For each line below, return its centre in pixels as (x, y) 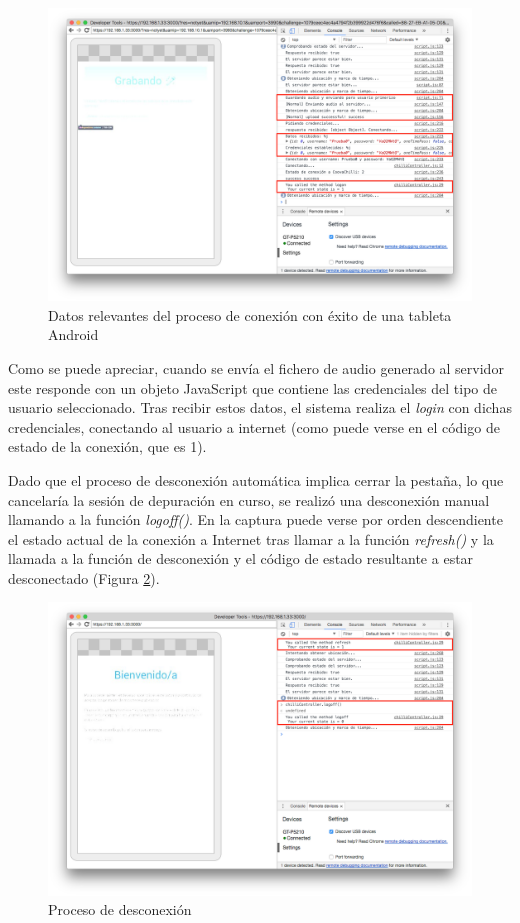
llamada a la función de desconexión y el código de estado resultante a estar (241, 558)
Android (73, 334)
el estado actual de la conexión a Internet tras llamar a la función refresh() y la (251, 538)
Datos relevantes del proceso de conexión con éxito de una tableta (250, 314)
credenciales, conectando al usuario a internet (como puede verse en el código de (254, 426)
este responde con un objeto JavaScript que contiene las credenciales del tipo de (253, 387)
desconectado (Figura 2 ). (84, 577)
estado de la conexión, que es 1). (107, 446)
